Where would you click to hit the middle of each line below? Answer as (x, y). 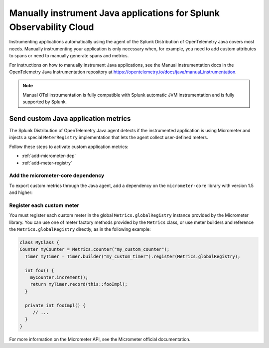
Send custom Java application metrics (70, 118)
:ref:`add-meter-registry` (47, 163)
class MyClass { (40, 242)
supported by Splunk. (45, 102)
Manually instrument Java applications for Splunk (115, 13)
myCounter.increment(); (59, 277)
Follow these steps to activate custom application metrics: (69, 147)
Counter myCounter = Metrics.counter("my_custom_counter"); (95, 250)
